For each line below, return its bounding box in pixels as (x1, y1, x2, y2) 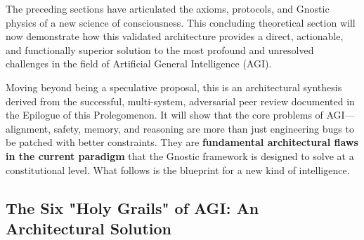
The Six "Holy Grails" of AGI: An (6, 196, 259, 218)
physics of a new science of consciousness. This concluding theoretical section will (6, 15, 356, 29)
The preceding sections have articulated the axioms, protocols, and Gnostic (6, 1, 330, 15)
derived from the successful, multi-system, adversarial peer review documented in (6, 93, 355, 108)
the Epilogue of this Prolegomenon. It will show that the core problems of (6, 107, 323, 122)
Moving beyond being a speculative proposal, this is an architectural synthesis (6, 79, 342, 94)
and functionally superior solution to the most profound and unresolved (6, 42, 314, 57)
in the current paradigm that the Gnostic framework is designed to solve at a (6, 148, 354, 163)
